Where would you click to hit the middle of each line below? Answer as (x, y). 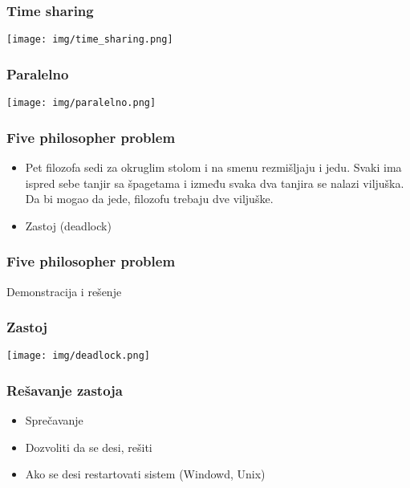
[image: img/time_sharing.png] (90, 40)
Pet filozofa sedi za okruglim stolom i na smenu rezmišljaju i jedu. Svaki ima (213, 167)
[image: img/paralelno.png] (81, 103)
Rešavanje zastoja (65, 390)
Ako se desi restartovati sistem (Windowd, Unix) (145, 474)
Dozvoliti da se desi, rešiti (89, 447)
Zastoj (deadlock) (68, 225)
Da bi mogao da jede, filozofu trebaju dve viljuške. (149, 199)
